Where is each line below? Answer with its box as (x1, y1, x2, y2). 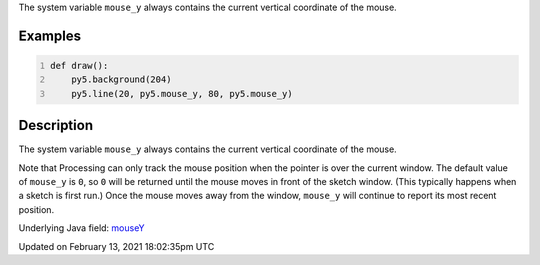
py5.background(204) (71, 74, 172, 85)
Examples (18, 27, 82, 44)
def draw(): (50, 60, 109, 71)
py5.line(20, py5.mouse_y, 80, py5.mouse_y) (71, 88, 294, 99)
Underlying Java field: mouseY (18, 222, 145, 234)
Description (18, 117, 94, 134)
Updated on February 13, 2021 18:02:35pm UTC (18, 240, 215, 252)
